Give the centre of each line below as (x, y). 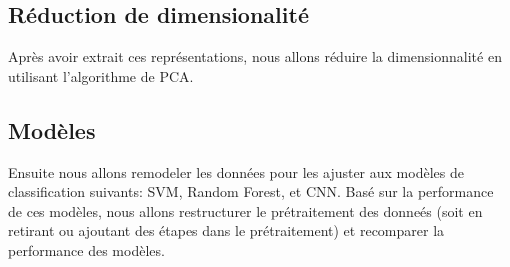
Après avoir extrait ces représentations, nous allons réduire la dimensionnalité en (255, 56)
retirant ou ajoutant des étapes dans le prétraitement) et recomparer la (226, 230)
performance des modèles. (86, 249)
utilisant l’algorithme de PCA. (101, 75)
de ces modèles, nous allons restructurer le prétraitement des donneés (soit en (245, 210)
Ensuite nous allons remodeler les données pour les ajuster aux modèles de (236, 171)
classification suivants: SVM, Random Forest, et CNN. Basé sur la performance (251, 191)
